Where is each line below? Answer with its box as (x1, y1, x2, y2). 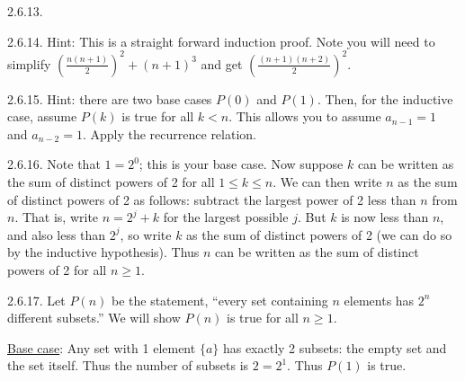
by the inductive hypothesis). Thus (7, 243, 200, 261)
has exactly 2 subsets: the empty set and (222, 338, 447, 357)
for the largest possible (163, 208, 289, 226)
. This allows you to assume (228, 107, 381, 126)
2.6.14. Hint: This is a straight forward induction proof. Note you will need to (7, 31, 435, 50)
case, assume (7, 107, 77, 126)
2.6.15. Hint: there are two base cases (7, 89, 212, 108)
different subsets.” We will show (7, 308, 181, 327)
